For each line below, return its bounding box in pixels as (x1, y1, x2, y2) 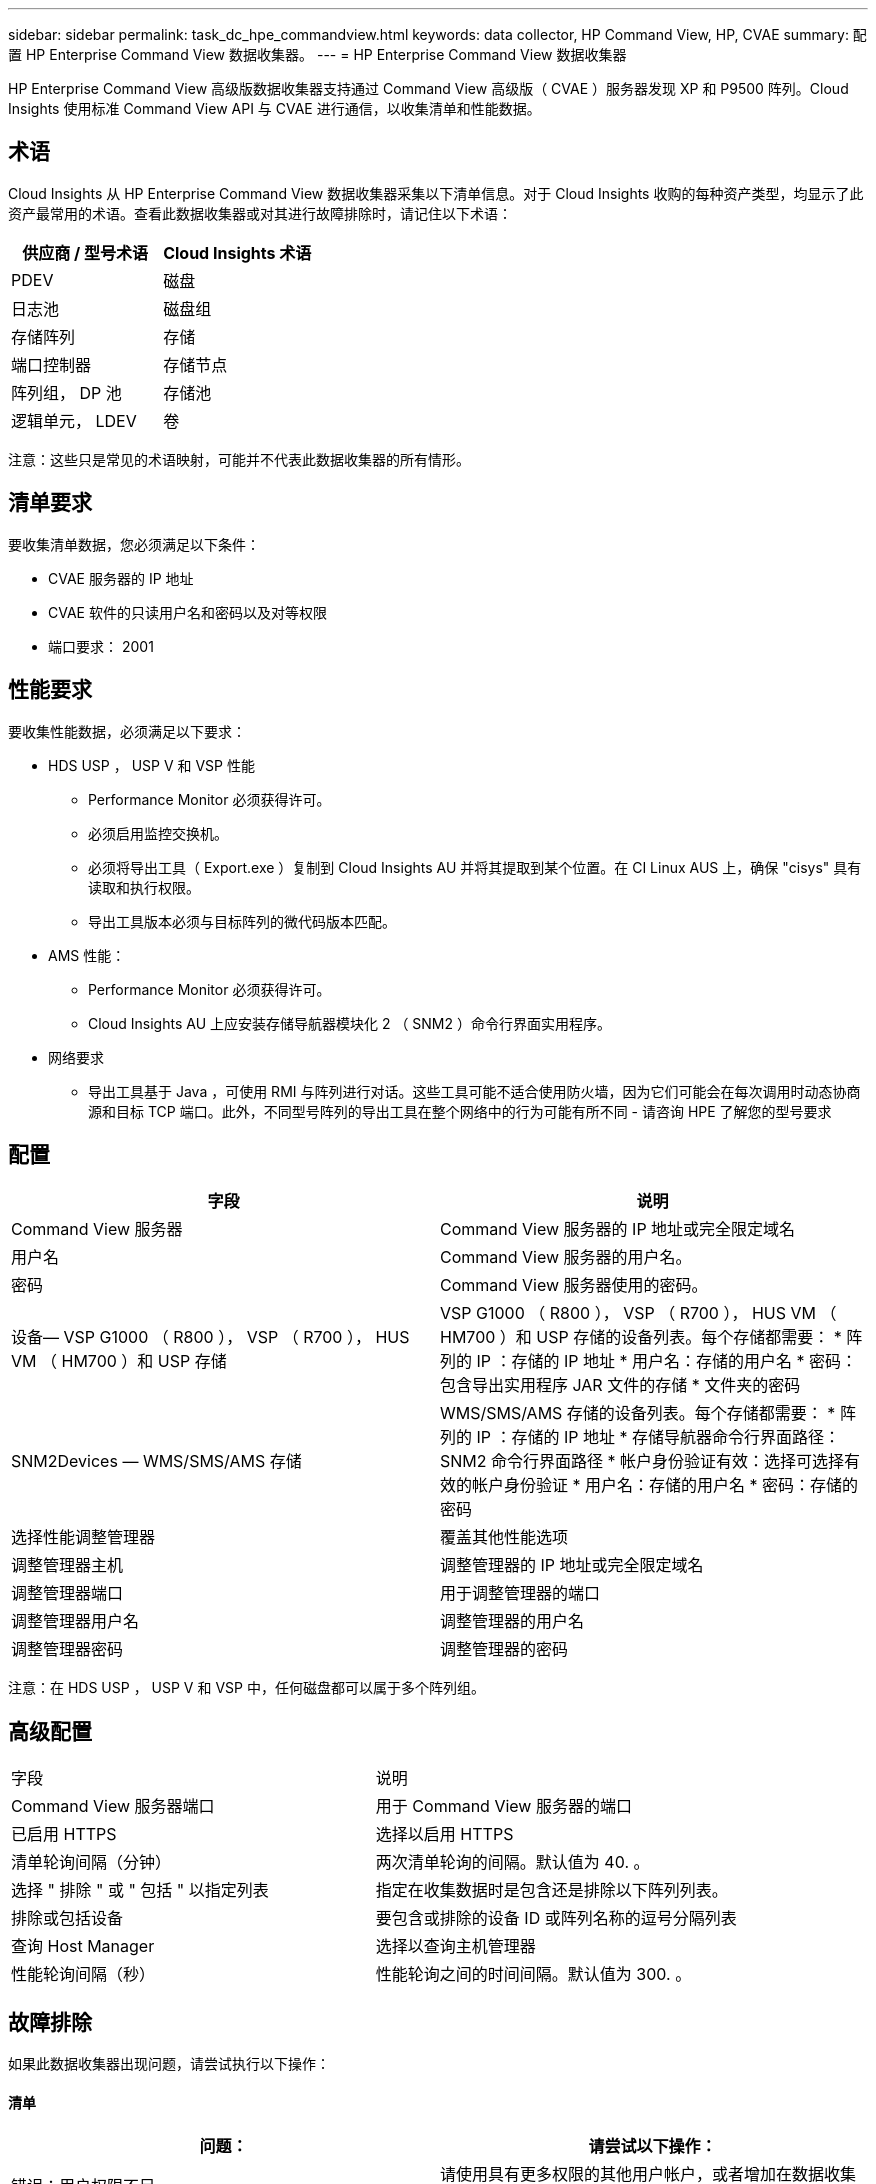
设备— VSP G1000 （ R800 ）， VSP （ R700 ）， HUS (11, 1327, 410, 1348)
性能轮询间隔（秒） (11, 1964, 156, 1985)
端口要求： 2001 (48, 637, 154, 655)
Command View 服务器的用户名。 (440, 1247, 692, 1268)
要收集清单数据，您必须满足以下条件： (8, 535, 260, 553)
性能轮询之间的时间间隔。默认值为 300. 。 (375, 1964, 692, 1985)
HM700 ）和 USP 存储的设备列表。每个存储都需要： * (440, 1327, 842, 1348)
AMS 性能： (48, 946, 126, 964)
